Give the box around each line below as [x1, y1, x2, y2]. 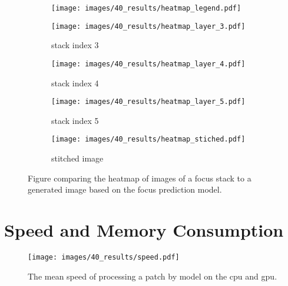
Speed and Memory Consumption [4, 218, 284, 242]
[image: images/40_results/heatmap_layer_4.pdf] [51, 59, 246, 68]
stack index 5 [51, 114, 99, 126]
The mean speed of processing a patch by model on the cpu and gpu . [28, 270, 277, 282]
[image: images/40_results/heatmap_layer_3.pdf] [51, 22, 246, 31]
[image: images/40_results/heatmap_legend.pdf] [51, 4, 241, 12]
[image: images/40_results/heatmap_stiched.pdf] [51, 135, 246, 144]
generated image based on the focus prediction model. [28, 183, 222, 196]
